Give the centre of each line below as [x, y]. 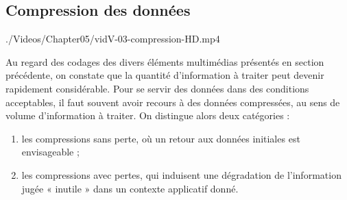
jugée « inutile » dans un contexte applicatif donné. [130, 188]
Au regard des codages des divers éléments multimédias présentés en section [165, 61]
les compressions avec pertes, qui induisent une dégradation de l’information [181, 174]
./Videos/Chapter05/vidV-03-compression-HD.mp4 [113, 39]
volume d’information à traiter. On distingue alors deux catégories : [148, 115]
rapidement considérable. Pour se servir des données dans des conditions [157, 88]
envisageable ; [50, 152]
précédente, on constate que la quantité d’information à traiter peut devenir [165, 75]
